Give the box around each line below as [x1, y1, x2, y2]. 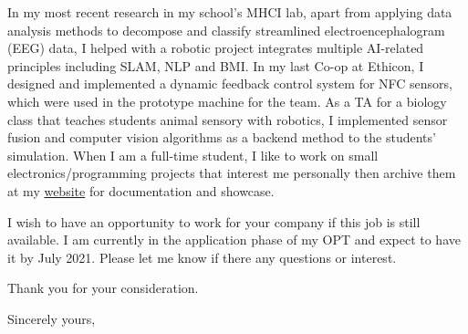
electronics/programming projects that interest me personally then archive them [7, 163, 456, 183]
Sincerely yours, [7, 308, 96, 328]
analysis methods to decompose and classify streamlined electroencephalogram [7, 20, 445, 39]
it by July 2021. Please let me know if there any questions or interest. [7, 247, 397, 266]
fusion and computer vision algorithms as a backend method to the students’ [7, 128, 436, 147]
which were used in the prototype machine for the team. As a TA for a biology [7, 91, 447, 110]
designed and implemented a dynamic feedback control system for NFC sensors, [7, 74, 453, 93]
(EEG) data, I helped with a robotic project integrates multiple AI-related [7, 38, 424, 57]
